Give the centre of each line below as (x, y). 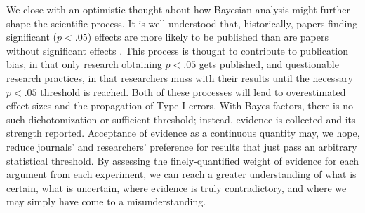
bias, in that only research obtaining (84, 64)
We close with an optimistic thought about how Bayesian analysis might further (178, 9)
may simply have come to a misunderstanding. (106, 201)
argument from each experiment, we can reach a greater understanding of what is (181, 174)
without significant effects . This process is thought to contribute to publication (178, 50)
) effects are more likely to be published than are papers (208, 37)
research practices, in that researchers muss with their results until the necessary (180, 77)
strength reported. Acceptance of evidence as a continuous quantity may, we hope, (183, 133)
